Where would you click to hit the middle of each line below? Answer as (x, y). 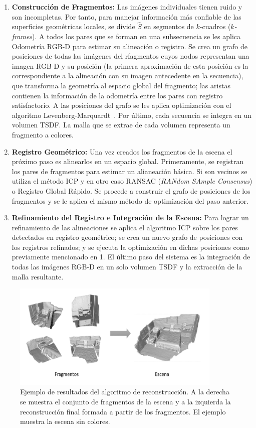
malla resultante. (38, 276)
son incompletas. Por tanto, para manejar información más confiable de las (126, 16)
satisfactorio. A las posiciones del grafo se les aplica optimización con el (121, 105)
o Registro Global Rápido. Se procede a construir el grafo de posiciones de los (131, 190)
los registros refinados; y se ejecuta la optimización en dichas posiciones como (131, 247)
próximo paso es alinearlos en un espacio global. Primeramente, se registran (128, 161)
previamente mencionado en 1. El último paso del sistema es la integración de (131, 257)
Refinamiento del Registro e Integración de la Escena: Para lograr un (130, 218)
